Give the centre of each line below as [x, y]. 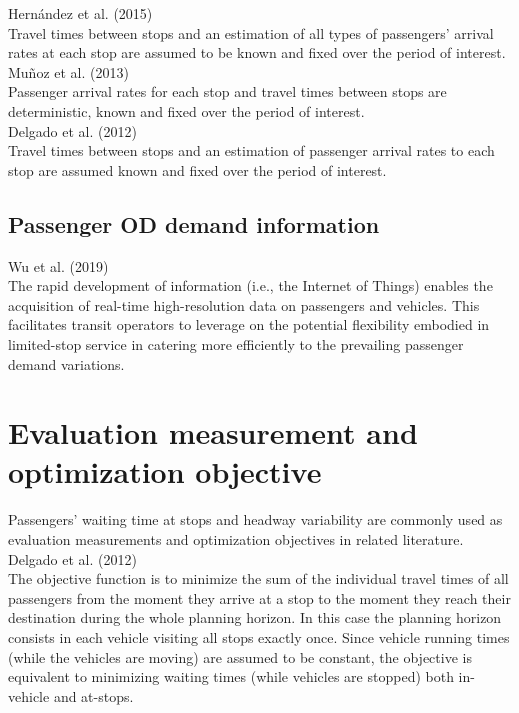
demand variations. [66, 363]
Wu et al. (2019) [58, 265]
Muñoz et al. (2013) [68, 71]
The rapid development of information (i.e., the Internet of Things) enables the [250, 285]
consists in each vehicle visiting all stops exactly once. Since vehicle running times [259, 636]
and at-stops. [93, 695]
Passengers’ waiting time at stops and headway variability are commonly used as [255, 519]
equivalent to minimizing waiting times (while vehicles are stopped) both [231, 676]
